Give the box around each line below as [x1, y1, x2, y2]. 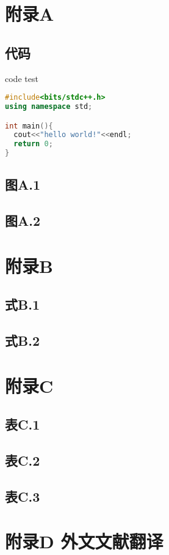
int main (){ [5, 121, 53, 130]
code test [5, 72, 38, 84]
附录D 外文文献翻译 [5, 529, 164, 554]
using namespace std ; [5, 102, 93, 111]
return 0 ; [13, 140, 53, 149]
